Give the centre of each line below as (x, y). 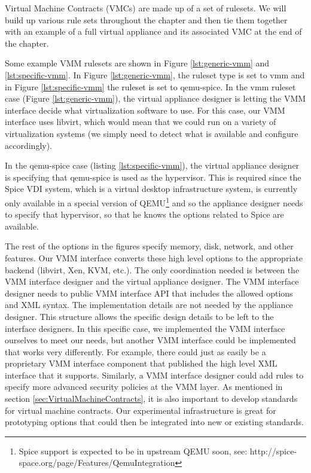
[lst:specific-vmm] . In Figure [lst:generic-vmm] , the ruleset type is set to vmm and (155, 74)
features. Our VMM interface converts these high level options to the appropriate (154, 257)
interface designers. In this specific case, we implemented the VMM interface (145, 328)
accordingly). (29, 145)
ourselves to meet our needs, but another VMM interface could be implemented (150, 340)
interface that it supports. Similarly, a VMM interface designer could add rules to (154, 375)
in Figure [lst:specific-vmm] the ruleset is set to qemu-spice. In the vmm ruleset (150, 86)
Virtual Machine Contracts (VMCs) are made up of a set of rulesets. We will (146, 8)
